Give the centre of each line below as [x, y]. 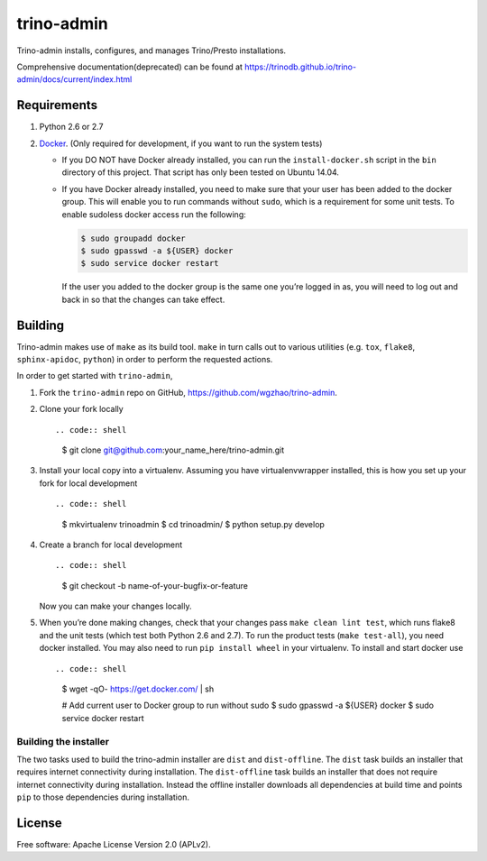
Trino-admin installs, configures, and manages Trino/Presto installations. [152, 50]
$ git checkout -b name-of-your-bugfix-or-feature [155, 585]
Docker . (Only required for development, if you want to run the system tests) [181, 143]
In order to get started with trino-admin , [95, 376]
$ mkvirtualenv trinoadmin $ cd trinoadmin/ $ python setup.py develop [193, 524]
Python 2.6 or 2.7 [71, 127]
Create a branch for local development [111, 545]
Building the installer [63, 741]
